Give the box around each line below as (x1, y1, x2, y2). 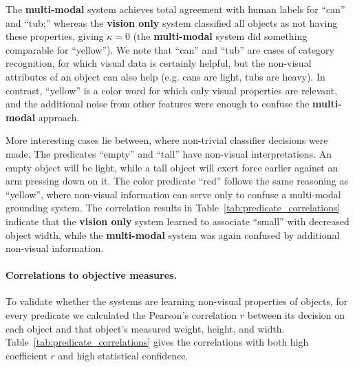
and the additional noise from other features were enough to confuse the (6, 96, 310, 111)
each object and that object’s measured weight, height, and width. (6, 321, 285, 335)
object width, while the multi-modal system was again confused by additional (6, 227, 340, 242)
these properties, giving (6, 29, 104, 43)
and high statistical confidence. (58, 348, 189, 362)
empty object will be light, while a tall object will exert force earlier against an (6, 160, 338, 174)
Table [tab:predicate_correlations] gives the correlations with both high (6, 335, 309, 349)
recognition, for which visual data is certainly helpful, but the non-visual (6, 56, 312, 70)
